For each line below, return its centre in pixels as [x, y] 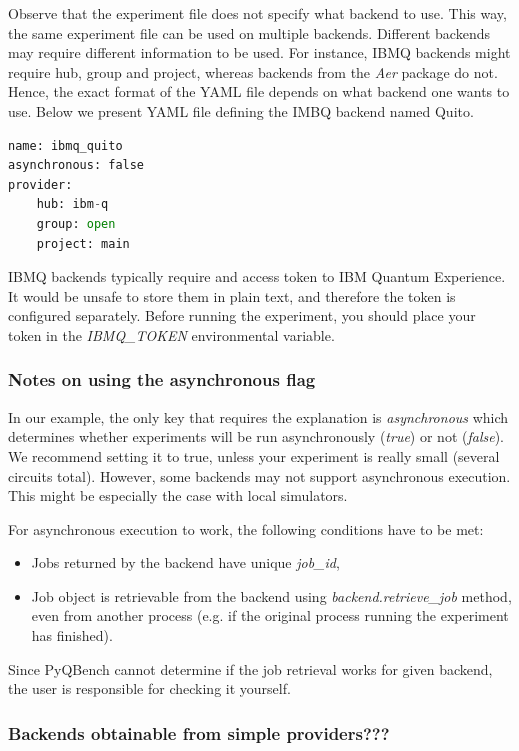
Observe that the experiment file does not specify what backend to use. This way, [257, 13]
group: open [76, 223]
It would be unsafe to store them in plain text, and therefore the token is [232, 295]
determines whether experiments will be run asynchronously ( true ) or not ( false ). [256, 436]
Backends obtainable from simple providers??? [199, 732]
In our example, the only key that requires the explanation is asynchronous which [258, 416]
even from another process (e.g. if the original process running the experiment [270, 615]
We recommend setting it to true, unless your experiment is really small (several [254, 455]
